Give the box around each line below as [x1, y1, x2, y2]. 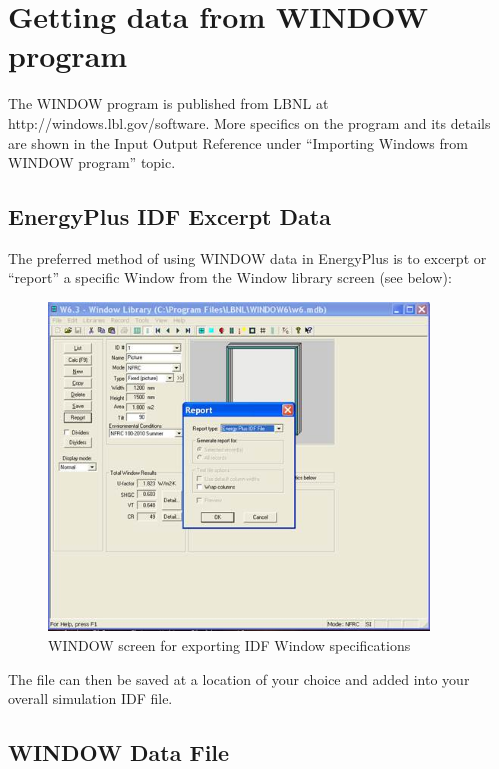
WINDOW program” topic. [8, 152, 176, 173]
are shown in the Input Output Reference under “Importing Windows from [8, 132, 468, 153]
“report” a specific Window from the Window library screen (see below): [8, 267, 452, 288]
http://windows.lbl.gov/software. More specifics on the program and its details [8, 112, 491, 133]
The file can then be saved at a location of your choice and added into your [8, 668, 470, 689]
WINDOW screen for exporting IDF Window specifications [48, 634, 411, 655]
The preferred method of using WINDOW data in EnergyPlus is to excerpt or [8, 247, 487, 268]
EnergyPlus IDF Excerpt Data [8, 201, 331, 232]
